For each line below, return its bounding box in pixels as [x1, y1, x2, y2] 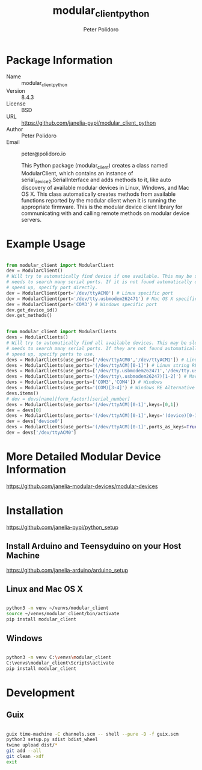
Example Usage [6, 237, 86, 251]
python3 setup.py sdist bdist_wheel [6, 736, 98, 743]
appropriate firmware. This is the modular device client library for [21, 203, 183, 210]
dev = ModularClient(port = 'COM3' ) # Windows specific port [6, 301, 158, 307]
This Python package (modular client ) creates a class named [21, 162, 168, 171]
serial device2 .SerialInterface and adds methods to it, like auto [21, 176, 171, 184]
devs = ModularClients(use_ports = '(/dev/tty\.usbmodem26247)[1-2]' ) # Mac [6, 374, 198, 380]
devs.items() [6, 390, 39, 396]
